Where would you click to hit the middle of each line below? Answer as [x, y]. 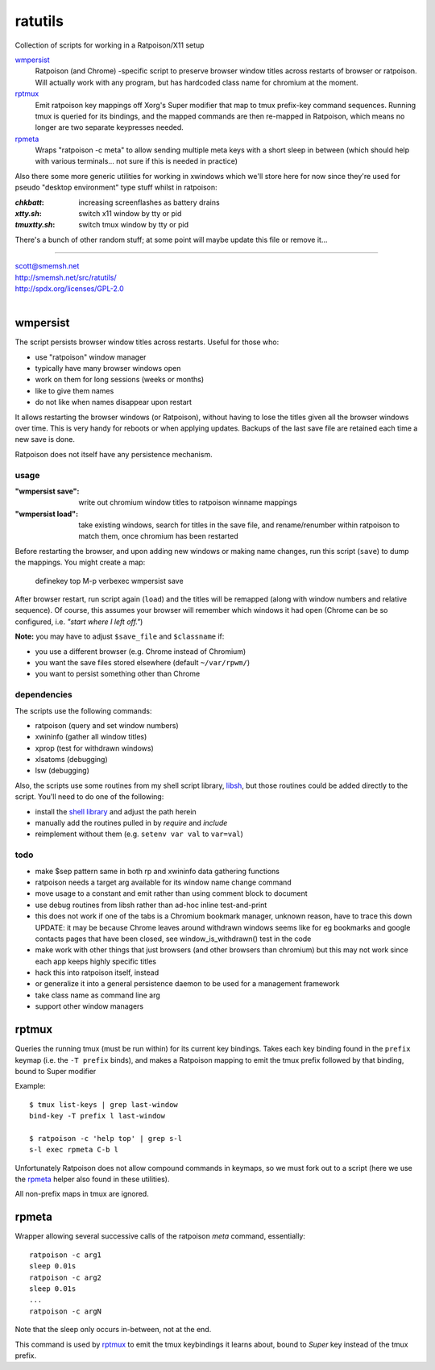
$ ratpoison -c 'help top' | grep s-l [106, 1138]
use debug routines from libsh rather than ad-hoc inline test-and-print [151, 905]
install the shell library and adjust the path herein [116, 811]
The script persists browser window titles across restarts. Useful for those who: [147, 342]
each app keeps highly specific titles [96, 961]
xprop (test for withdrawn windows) [95, 748]
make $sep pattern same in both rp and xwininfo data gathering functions [157, 871]
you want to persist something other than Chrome [118, 674]
